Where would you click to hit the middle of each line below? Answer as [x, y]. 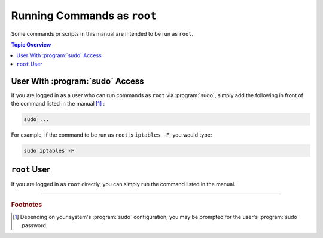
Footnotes [27, 205]
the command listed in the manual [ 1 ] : [58, 104]
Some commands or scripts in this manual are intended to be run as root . [102, 33]
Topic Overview [31, 44]
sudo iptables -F [49, 150]
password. [35, 225]
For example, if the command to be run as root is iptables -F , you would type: [112, 135]
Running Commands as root [84, 16]
